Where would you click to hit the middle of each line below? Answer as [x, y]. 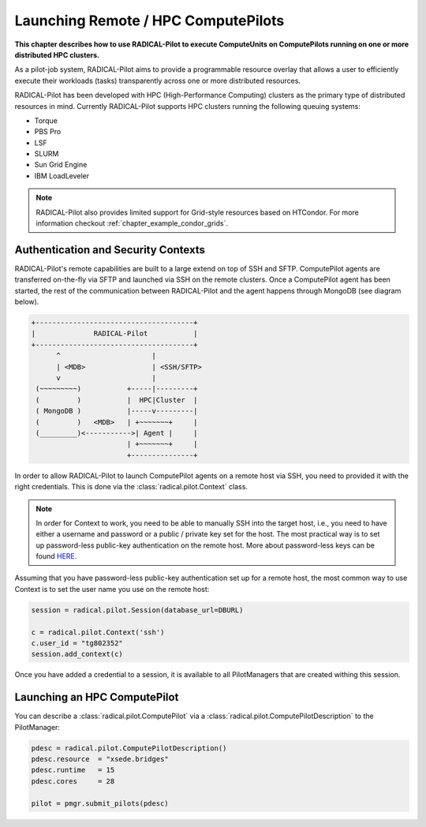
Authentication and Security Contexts [110, 250]
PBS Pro [48, 132]
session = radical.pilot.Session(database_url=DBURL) [137, 610]
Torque [46, 120]
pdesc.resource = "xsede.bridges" [100, 759]
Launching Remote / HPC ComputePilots [149, 21]
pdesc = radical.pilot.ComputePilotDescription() [129, 748]
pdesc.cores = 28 [73, 781]
